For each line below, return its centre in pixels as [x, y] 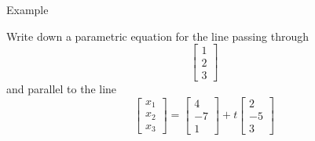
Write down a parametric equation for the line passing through [157, 36]
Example [27, 9]
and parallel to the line [62, 89]
